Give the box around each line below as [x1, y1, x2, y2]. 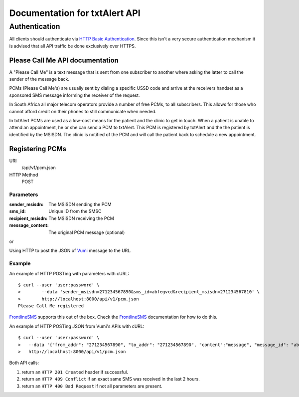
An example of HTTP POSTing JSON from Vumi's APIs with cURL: [9, 323, 145, 329]
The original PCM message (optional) [48, 229, 125, 235]
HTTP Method [9, 172, 38, 178]
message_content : [9, 222, 49, 228]
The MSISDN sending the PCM [48, 201, 112, 207]
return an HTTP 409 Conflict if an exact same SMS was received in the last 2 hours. [21, 376, 200, 382]
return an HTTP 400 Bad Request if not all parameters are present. [21, 383, 163, 389]
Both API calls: [9, 360, 39, 366]
